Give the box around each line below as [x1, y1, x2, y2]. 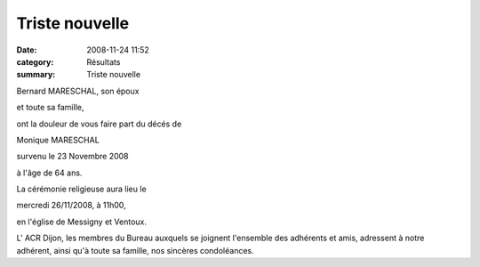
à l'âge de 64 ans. [16, 167, 83, 178]
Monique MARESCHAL [16, 134, 100, 145]
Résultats [86, 56, 121, 67]
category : [16, 56, 54, 67]
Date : [16, 44, 37, 55]
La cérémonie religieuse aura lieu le [16, 183, 147, 195]
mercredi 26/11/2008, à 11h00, [16, 200, 126, 211]
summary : [16, 69, 56, 80]
